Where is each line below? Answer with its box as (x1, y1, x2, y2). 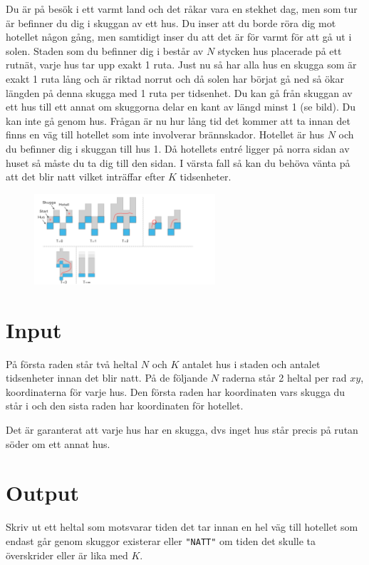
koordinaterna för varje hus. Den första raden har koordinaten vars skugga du (6, 384, 345, 399)
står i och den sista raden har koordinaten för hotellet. (6, 398, 244, 413)
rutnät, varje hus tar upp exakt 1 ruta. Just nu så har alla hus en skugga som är (6, 57, 357, 72)
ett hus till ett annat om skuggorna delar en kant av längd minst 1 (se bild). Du (6, 99, 355, 114)
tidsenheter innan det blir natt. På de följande (6, 370, 208, 385)
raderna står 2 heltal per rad (222, 370, 347, 385)
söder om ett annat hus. (6, 436, 110, 451)
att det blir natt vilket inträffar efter (6, 169, 165, 184)
